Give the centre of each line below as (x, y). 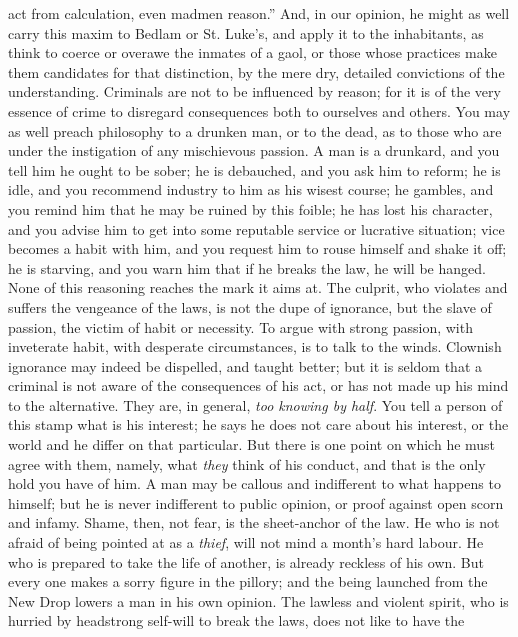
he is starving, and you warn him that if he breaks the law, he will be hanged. (247, 267)
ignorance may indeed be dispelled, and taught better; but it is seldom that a (245, 365)
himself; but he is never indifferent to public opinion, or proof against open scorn (256, 502)
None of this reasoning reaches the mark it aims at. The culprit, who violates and (258, 287)
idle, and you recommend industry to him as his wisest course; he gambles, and (251, 189)
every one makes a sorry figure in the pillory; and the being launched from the (248, 581)
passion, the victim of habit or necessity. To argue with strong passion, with (240, 326)
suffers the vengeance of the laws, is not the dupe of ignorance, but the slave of (250, 306)
